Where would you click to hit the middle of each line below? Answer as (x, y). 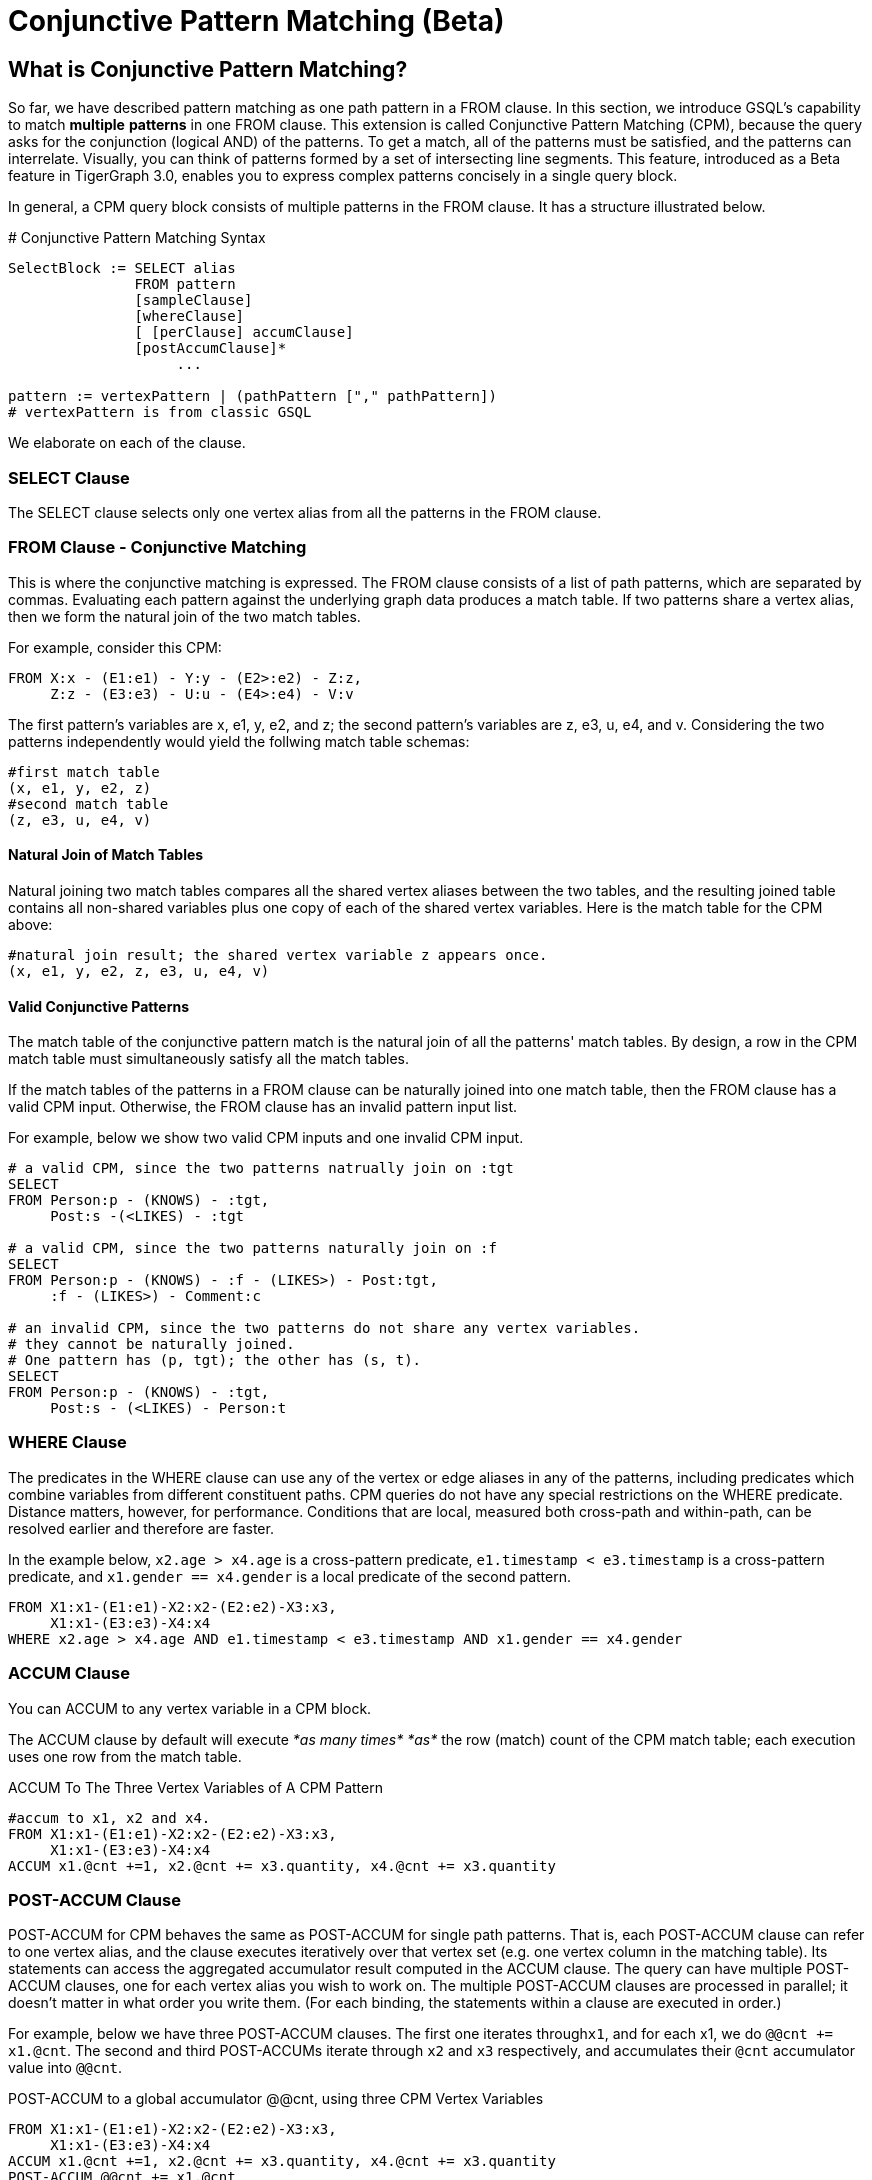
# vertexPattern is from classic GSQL (160, 412)
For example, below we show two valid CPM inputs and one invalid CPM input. (266, 1138)
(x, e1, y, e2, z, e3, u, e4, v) (139, 970)
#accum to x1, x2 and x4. (109, 1817)
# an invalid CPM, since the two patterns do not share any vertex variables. (324, 1328)
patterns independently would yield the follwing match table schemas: (239, 741)
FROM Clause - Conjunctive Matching (157, 547)
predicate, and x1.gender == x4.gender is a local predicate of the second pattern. (289, 1576)
